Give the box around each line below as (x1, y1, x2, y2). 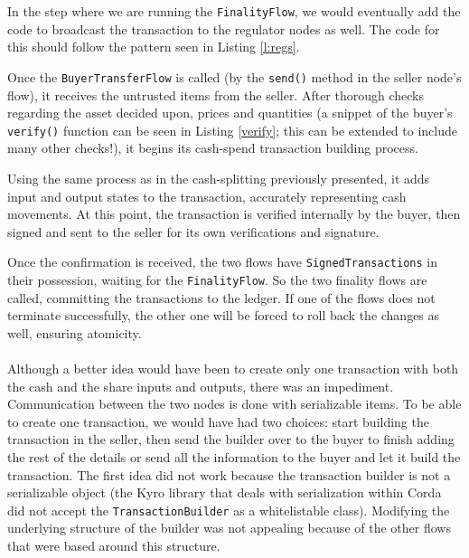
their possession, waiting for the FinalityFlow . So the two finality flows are (7, 270, 427, 288)
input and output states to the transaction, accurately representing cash (7, 186, 407, 205)
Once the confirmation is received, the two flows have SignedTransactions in (7, 252, 437, 271)
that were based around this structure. (7, 536, 220, 554)
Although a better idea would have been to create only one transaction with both (7, 359, 459, 377)
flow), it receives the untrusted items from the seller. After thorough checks (7, 85, 425, 104)
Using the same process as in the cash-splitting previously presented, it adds (7, 168, 430, 187)
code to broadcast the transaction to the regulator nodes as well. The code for (7, 19, 440, 38)
